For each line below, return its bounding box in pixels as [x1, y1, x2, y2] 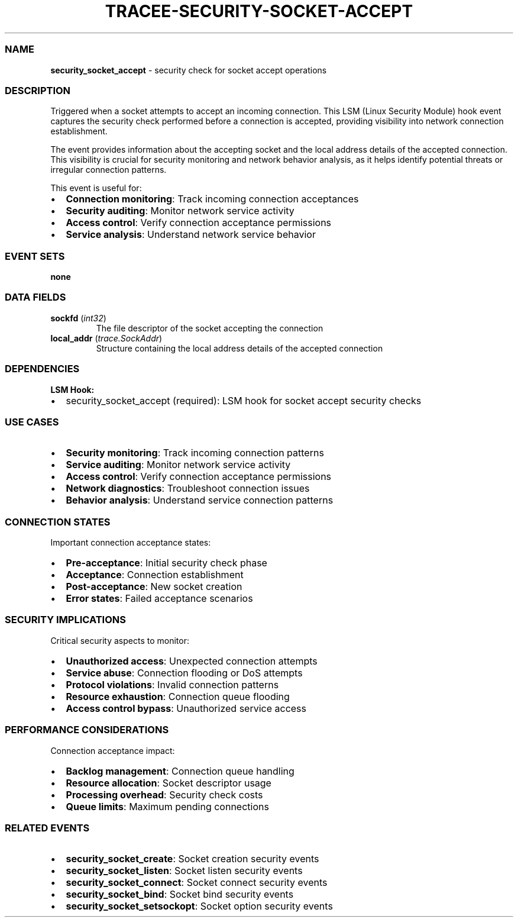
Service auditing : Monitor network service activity [66, 459, 291, 471]
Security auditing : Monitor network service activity [66, 205, 294, 217]
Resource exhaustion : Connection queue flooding [66, 690, 290, 702]
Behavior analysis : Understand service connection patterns [66, 494, 334, 507]
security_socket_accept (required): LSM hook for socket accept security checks [66, 394, 422, 407]
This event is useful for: [50, 183, 142, 194]
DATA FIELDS [5, 291, 66, 304]
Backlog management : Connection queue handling [66, 765, 294, 777]
